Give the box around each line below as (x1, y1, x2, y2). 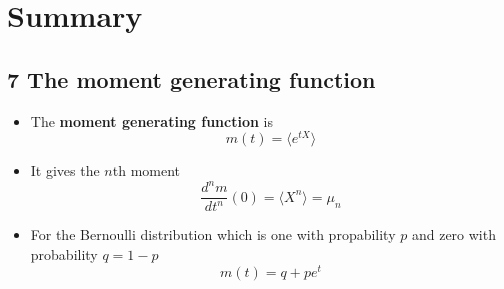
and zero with (411, 224, 496, 245)
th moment (112, 160, 181, 181)
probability (30, 244, 98, 264)
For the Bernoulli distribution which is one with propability (30, 224, 396, 245)
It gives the (30, 160, 100, 181)
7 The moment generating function (7, 63, 376, 94)
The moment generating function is (30, 110, 274, 131)
